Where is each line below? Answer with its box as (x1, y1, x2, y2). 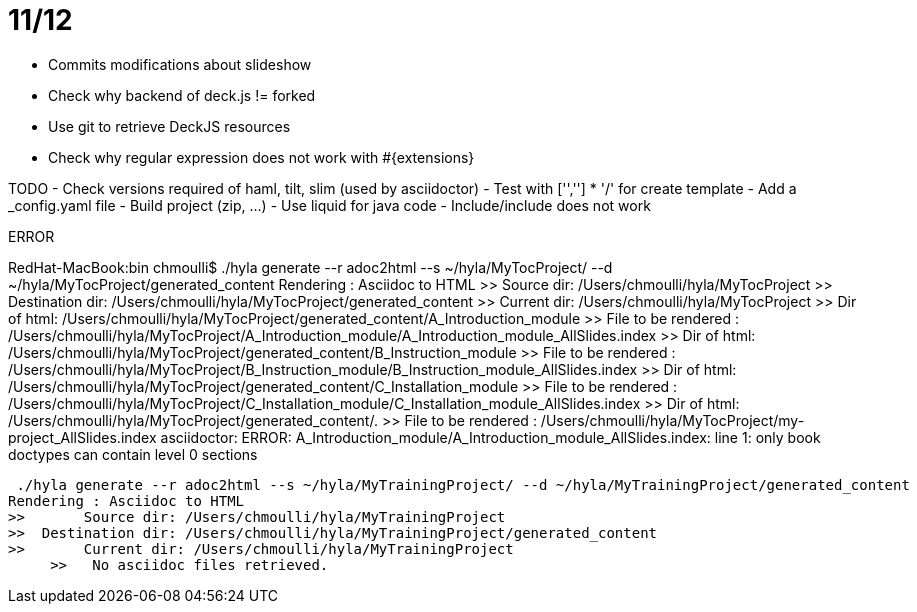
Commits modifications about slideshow (48, 55, 312, 73)
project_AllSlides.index (8, 428, 157, 446)
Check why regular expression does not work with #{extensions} (48, 148, 475, 166)
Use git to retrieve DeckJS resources (48, 117, 291, 135)
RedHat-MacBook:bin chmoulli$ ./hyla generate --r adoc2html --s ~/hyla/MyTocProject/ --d (8, 258, 613, 276)
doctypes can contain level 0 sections (8, 445, 258, 463)
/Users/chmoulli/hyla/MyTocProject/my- (540, 411, 805, 429)
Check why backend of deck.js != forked (48, 86, 316, 104)
